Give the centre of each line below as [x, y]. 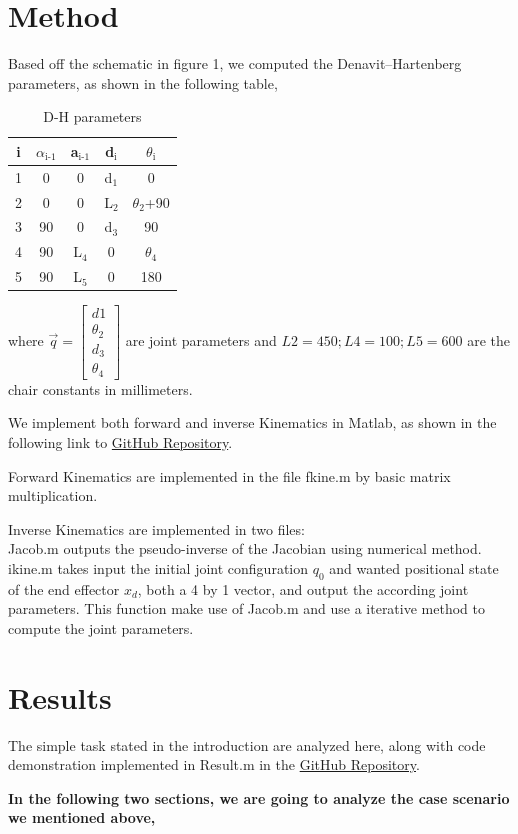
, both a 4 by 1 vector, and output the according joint [303, 588]
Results [60, 696]
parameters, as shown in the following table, [143, 82]
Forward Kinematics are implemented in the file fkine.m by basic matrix [229, 475]
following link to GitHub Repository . [120, 441]
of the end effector [64, 588]
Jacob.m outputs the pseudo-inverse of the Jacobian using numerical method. [245, 548]
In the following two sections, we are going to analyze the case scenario [259, 797]
